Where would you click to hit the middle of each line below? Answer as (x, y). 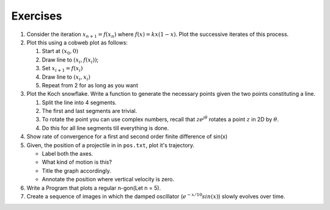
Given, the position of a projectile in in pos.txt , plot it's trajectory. (111, 145)
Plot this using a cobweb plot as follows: (77, 42)
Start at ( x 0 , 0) (60, 52)
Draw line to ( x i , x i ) (66, 78)
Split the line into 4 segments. (79, 102)
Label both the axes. (68, 154)
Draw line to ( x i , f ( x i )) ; (70, 60)
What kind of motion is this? (77, 162)
